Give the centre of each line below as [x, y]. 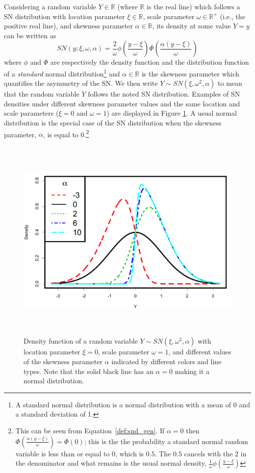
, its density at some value [191, 26]
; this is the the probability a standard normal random [166, 441]
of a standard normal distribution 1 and [62, 73]
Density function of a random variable [81, 341]
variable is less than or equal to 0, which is [80, 453]
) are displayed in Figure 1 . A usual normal [172, 113]
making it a [192, 371]
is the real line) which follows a [193, 6]
